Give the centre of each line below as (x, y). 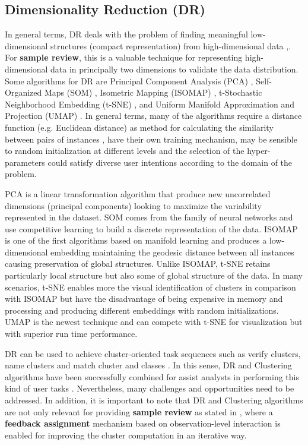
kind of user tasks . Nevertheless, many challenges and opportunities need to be (150, 388)
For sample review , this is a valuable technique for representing (124, 57)
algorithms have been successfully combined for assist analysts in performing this (152, 376)
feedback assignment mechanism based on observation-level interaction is (143, 423)
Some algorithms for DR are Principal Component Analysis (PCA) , (129, 81)
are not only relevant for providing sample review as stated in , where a (139, 411)
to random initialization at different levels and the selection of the (125, 151)
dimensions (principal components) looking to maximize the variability (133, 205)
